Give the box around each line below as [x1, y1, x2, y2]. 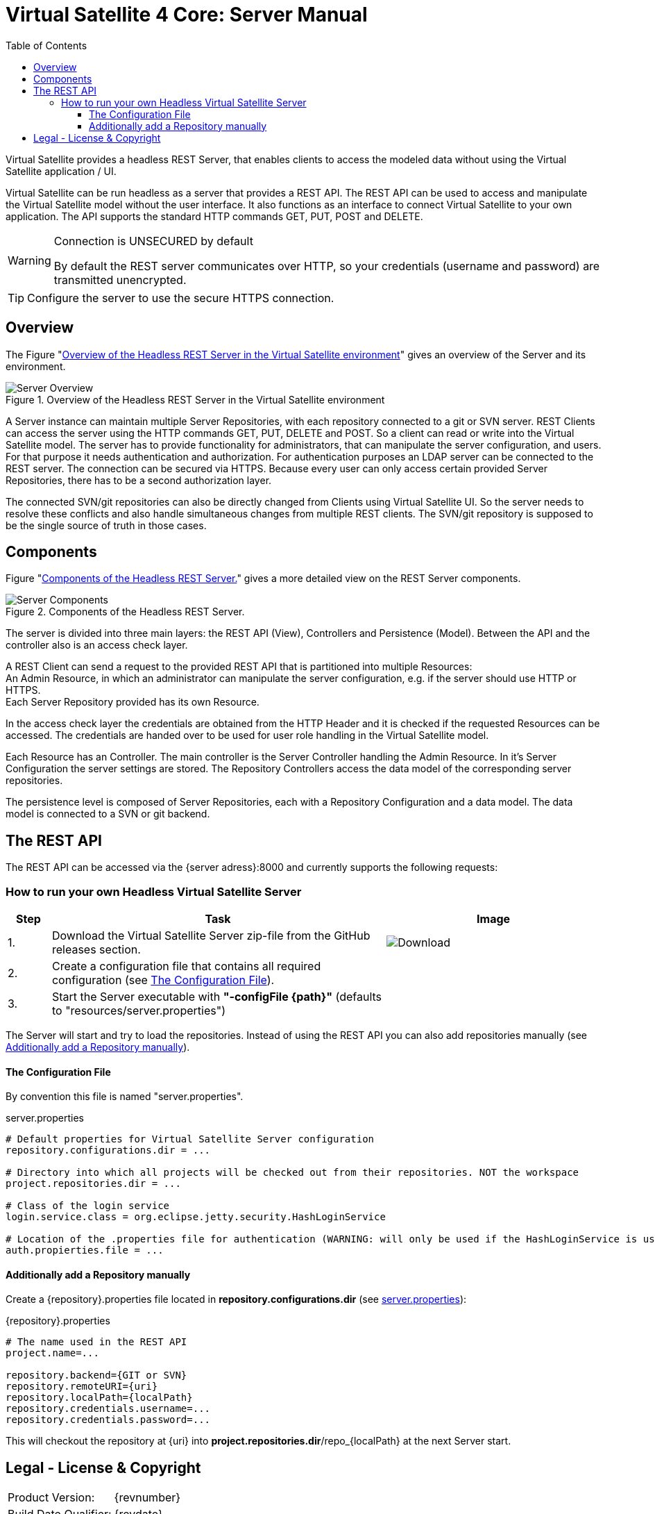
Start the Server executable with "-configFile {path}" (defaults [51, 990, 382, 1004]
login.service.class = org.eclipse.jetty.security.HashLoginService [6, 1211, 386, 1223]
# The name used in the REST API [6, 1336, 187, 1348]
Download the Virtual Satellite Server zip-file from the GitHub [51, 929, 371, 943]
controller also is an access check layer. [6, 639, 188, 651]
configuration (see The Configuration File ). [51, 973, 275, 988]
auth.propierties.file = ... [6, 1245, 164, 1256]
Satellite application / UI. [6, 165, 117, 177]
